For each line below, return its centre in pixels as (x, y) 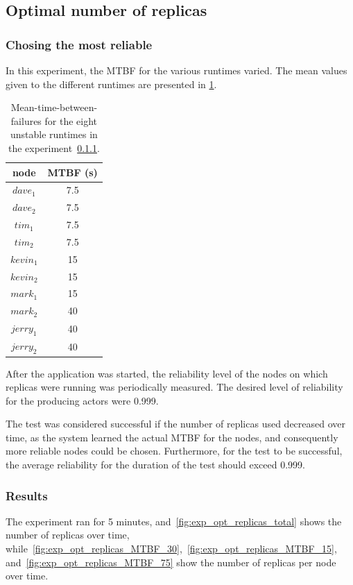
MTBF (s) (72, 172)
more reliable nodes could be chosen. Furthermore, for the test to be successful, (174, 451)
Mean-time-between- (54, 107)
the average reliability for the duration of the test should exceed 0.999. (155, 465)
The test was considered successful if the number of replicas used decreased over (176, 424)
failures (26, 120)
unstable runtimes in (54, 134)
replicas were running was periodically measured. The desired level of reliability (174, 387)
